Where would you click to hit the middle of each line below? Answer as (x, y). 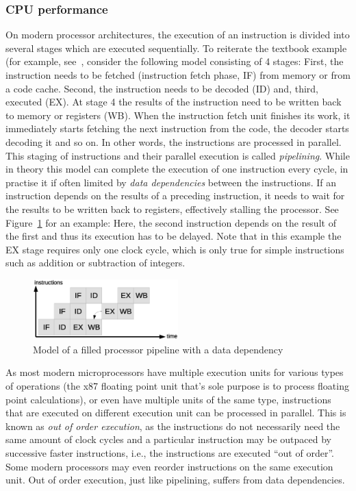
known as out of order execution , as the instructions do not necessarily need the (173, 426)
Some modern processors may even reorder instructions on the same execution (169, 466)
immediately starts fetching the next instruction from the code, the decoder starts (177, 128)
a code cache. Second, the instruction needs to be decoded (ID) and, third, (162, 88)
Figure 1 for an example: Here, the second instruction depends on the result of (171, 222)
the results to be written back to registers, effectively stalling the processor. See (172, 209)
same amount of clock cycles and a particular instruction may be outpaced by (168, 439)
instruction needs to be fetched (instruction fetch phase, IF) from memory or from (178, 75)
